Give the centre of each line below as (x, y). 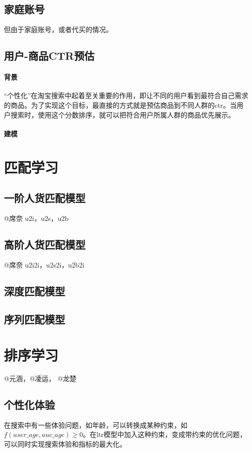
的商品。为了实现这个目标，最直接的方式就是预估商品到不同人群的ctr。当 (120, 105)
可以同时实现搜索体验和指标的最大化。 (65, 444)
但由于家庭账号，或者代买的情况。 (58, 29)
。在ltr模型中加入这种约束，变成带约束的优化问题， (165, 434)
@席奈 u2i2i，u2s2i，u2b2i (44, 264)
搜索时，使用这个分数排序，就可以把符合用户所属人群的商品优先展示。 (123, 114)
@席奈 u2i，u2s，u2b (36, 218)
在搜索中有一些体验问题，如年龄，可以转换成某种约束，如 (96, 425)
